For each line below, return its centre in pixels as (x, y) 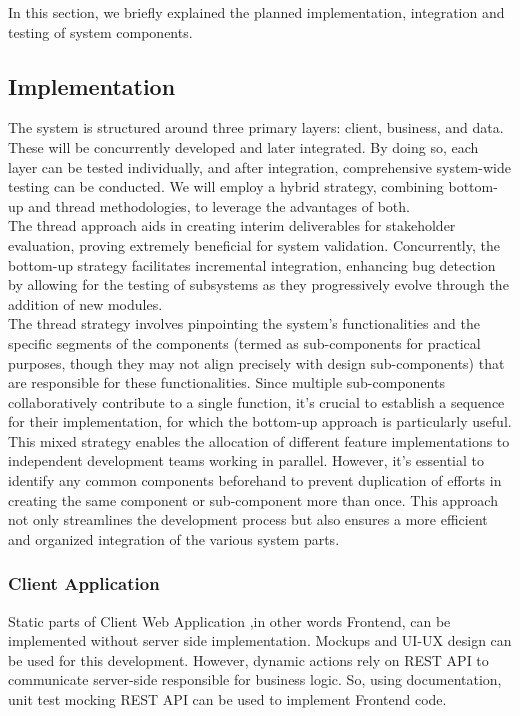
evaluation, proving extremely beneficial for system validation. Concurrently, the (254, 244)
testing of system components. (100, 31)
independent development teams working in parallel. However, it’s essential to (246, 460)
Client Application (84, 583)
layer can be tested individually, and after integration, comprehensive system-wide (259, 166)
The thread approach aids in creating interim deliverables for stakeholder (232, 225)
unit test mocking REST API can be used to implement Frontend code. (227, 699)
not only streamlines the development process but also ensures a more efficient (248, 519)
